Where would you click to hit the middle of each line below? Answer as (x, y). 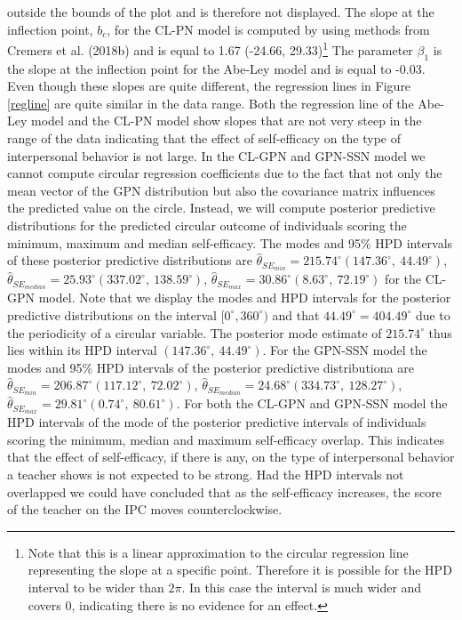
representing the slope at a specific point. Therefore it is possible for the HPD (240, 570)
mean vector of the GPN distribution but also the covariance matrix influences (221, 190)
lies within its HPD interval (82, 350)
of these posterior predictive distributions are (130, 260)
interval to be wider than (96, 588)
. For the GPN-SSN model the (345, 350)
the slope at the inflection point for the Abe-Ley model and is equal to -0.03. (216, 68)
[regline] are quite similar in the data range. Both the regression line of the (211, 103)
